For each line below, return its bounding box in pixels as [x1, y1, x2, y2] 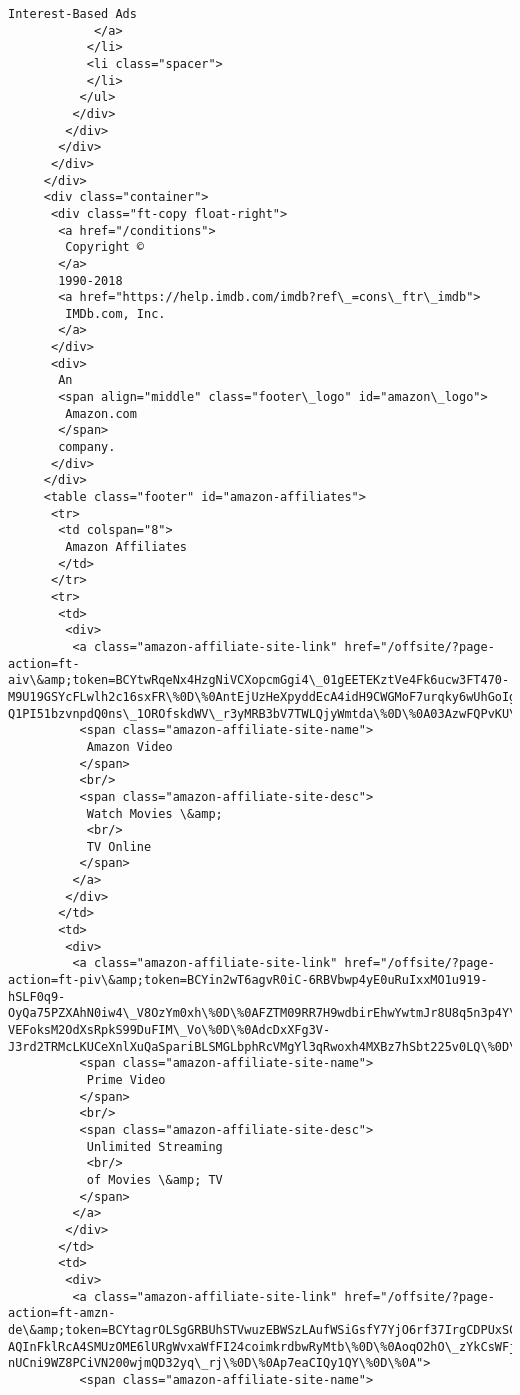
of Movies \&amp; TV [86, 1172, 223, 1187]
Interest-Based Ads [8, 7, 137, 21]
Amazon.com [65, 406, 137, 421]
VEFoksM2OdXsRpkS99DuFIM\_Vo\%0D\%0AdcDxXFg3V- [8, 1023, 331, 1038]
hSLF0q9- [8, 989, 66, 1004]
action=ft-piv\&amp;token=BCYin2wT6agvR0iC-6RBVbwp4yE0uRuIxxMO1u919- [8, 973, 488, 988]
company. [58, 440, 116, 455]
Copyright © [65, 240, 145, 255]
